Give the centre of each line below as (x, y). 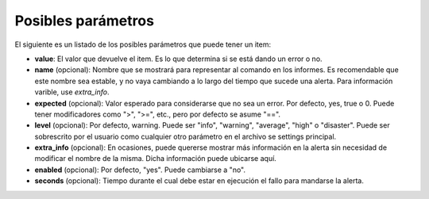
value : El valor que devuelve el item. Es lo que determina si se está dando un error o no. (178, 59)
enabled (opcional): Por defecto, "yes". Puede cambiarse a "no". (140, 170)
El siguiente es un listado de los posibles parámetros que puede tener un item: (143, 44)
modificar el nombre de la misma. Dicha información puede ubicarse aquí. (156, 159)
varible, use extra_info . (72, 92)
